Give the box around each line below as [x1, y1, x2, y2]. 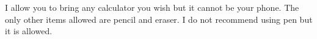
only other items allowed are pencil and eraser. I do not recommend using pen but [5, 13, 313, 25]
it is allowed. [5, 25, 53, 37]
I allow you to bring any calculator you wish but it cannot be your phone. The [5, 1, 299, 13]
